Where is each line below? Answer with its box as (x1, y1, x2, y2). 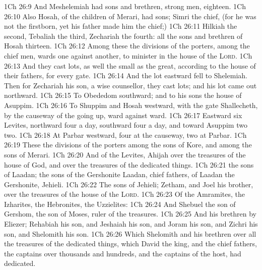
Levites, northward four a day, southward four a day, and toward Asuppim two (4, 120, 247, 130)
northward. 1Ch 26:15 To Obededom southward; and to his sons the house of (4, 90, 242, 100)
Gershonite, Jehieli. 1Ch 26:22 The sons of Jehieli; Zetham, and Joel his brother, (4, 179, 253, 189)
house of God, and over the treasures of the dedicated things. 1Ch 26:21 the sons (4, 159, 254, 170)
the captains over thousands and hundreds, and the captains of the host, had (4, 248, 241, 258)
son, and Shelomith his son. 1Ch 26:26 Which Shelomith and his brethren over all (4, 228, 256, 239)
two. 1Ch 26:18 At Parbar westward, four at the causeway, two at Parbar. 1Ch (4, 129, 247, 140)
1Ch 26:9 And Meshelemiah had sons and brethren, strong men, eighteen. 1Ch (4, 1, 246, 11)
